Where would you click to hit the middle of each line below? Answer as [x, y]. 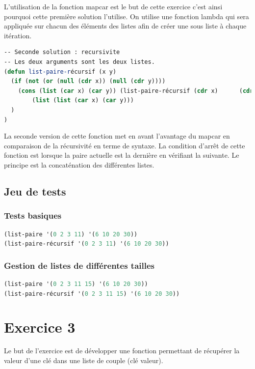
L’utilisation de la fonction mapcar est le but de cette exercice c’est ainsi [113, 6]
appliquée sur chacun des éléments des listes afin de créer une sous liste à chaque [125, 26]
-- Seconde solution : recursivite [62, 52]
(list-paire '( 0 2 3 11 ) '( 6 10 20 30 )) [71, 234]
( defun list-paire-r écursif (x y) [60, 71]
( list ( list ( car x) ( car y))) [83, 100]
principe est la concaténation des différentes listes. [79, 164]
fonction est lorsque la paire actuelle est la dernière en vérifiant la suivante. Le [122, 155]
